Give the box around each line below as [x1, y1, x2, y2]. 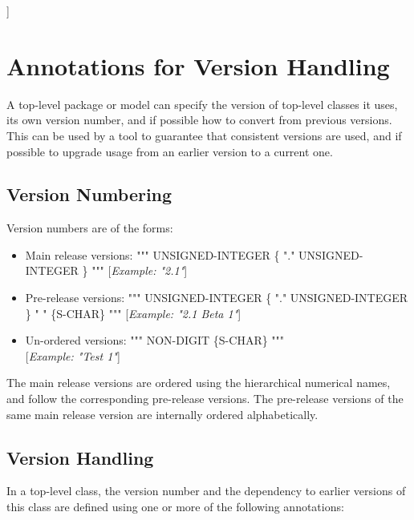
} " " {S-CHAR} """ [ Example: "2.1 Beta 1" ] [25, 304, 241, 321]
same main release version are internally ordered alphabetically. [6, 405, 319, 422]
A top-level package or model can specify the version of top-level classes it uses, [6, 95, 398, 112]
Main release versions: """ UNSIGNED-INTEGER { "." [25, 246, 295, 263]
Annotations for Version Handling [6, 49, 390, 82]
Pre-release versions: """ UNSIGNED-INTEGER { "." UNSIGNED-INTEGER [25, 289, 408, 306]
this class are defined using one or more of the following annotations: [6, 498, 344, 515]
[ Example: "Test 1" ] [25, 347, 120, 364]
